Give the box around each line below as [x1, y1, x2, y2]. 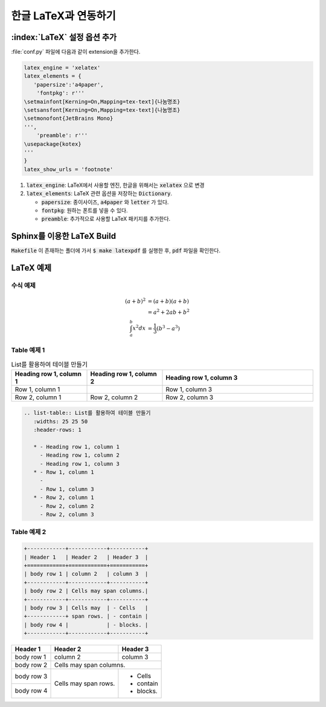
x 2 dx [132, 324, 146, 332]
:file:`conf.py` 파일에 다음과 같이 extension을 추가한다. [11, 48, 141, 56]
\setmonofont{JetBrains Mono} [24, 115, 113, 122]
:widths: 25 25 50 [33, 418, 88, 425]
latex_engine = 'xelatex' [24, 64, 101, 71]
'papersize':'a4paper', [33, 81, 104, 88]
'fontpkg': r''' [36, 90, 85, 97]
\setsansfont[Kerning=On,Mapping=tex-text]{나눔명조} [24, 106, 181, 113]
